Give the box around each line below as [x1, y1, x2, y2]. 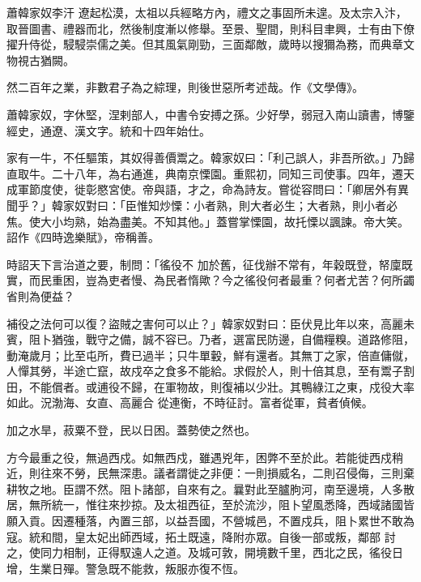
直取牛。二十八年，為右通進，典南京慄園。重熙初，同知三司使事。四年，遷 [6, 165, 403, 182]
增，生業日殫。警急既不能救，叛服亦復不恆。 [6, 559, 245, 576]
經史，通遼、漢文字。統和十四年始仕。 [6, 122, 210, 139]
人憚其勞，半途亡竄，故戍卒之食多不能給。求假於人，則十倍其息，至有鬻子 [6, 362, 403, 379]
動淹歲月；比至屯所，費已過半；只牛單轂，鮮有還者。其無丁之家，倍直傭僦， [6, 346, 415, 363]
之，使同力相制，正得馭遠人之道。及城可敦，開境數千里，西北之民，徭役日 [6, 544, 403, 561]
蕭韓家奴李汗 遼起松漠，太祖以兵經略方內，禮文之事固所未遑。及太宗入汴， [6, 4, 407, 20]
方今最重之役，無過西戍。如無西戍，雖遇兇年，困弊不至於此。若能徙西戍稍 [6, 448, 403, 465]
